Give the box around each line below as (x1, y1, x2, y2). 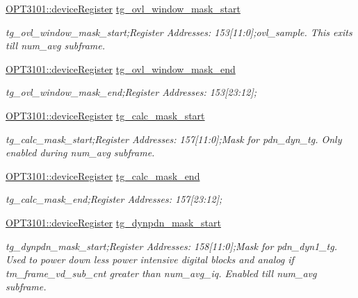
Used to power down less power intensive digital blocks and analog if (6, 252, 294, 267)
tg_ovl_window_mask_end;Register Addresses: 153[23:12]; (6, 85, 257, 99)
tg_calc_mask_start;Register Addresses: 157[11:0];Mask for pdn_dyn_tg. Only (6, 131, 342, 146)
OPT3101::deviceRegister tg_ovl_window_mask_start (6, 1, 241, 15)
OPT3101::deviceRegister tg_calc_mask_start (6, 108, 205, 122)
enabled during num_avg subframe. (6, 145, 155, 160)
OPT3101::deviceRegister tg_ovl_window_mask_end (6, 61, 236, 76)
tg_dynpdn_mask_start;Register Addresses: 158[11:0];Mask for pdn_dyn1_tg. (6, 238, 337, 253)
